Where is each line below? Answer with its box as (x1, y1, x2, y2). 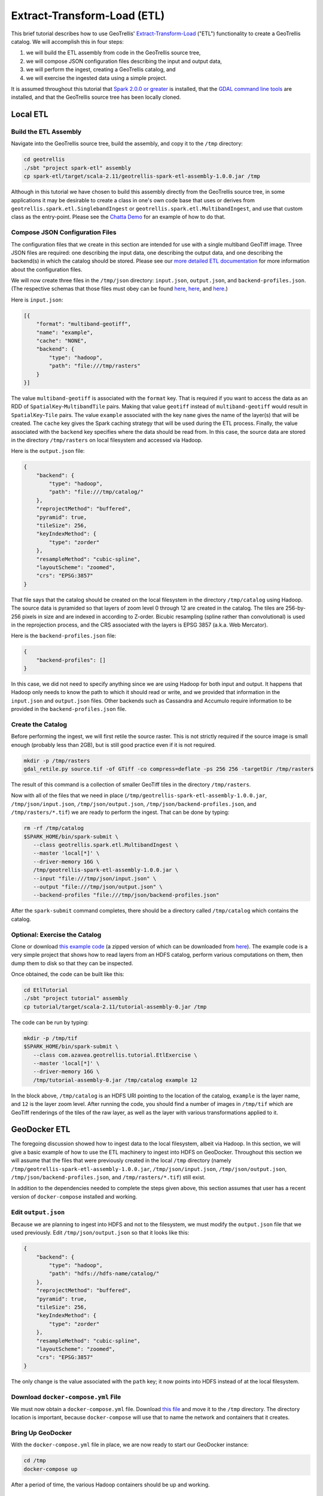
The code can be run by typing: (11, 1018, 89, 1026)
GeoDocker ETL (11, 1124, 71, 1135)
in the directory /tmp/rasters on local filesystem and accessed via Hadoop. (11, 436, 203, 443)
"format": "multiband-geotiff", (36, 321, 132, 327)
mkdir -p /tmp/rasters (23, 757, 90, 764)
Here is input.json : (11, 296, 63, 303)
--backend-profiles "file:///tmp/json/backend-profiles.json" (33, 892, 220, 899)
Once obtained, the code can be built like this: (11, 971, 125, 978)
